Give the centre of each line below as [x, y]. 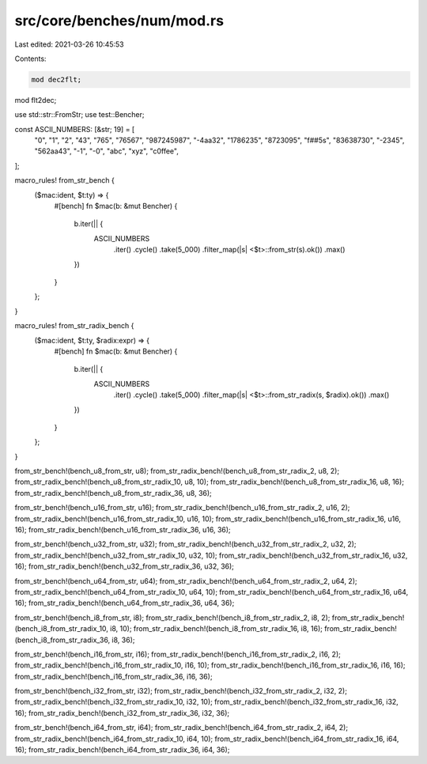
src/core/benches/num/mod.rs [119, 21]
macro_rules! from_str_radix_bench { [74, 326]
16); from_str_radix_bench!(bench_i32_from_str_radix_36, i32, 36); [122, 713]
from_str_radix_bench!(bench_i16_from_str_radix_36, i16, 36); [113, 676]
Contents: [30, 59]
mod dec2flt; [57, 79]
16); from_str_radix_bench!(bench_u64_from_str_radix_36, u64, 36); [125, 603]
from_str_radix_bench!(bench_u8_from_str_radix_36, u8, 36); [113, 493]
